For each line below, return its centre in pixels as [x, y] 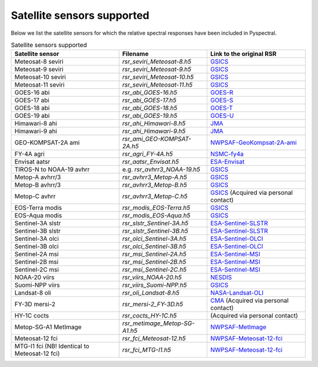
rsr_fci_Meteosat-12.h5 [154, 339]
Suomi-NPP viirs [37, 285]
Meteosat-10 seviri [40, 77]
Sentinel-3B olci [37, 246]
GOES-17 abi [32, 100]
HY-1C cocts [32, 316]
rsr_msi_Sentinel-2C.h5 [154, 270]
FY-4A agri [29, 154]
